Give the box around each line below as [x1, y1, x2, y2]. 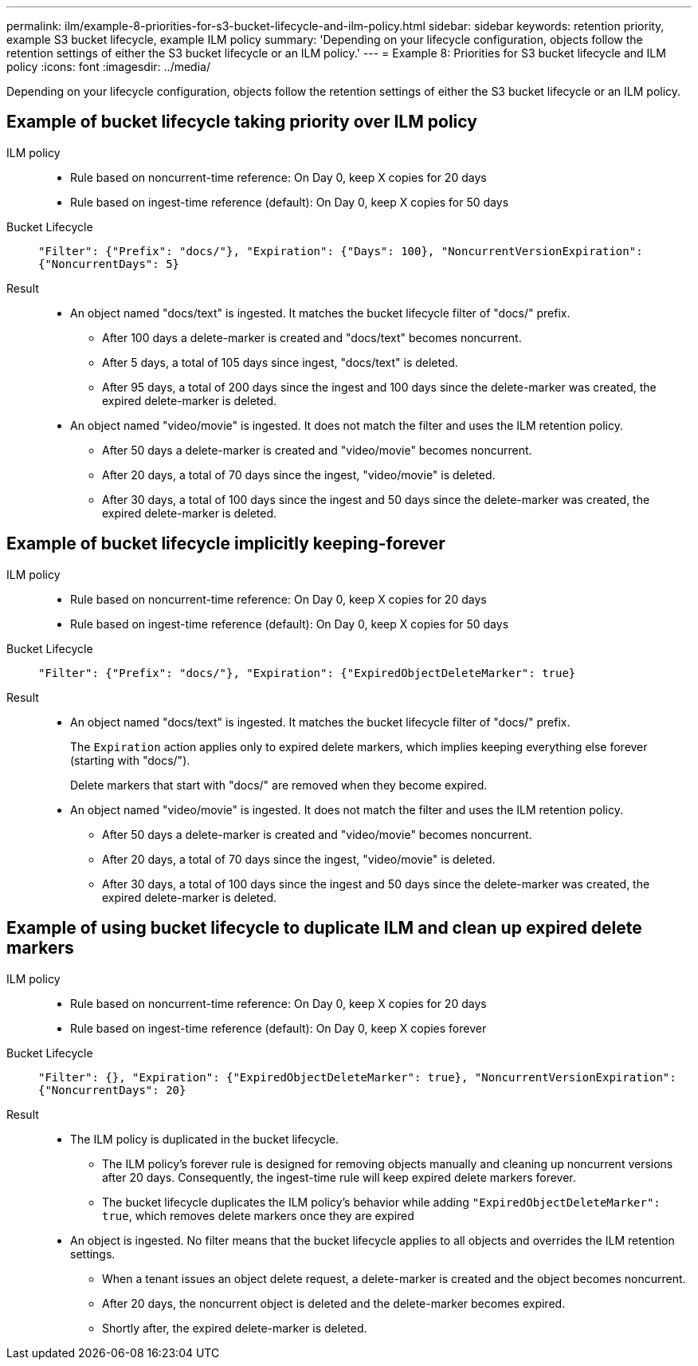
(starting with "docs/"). [70, 753, 190, 767]
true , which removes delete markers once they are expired [102, 1208, 414, 1222]
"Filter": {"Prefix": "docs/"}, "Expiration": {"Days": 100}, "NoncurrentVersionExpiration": [38, 244, 643, 258]
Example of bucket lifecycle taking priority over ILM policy [6, 112, 477, 132]
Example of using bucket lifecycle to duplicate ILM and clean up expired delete [6, 918, 642, 939]
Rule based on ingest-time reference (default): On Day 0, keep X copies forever [70, 1021, 487, 1035]
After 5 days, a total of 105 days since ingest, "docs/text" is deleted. [102, 355, 458, 369]
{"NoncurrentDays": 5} [38, 257, 180, 270]
